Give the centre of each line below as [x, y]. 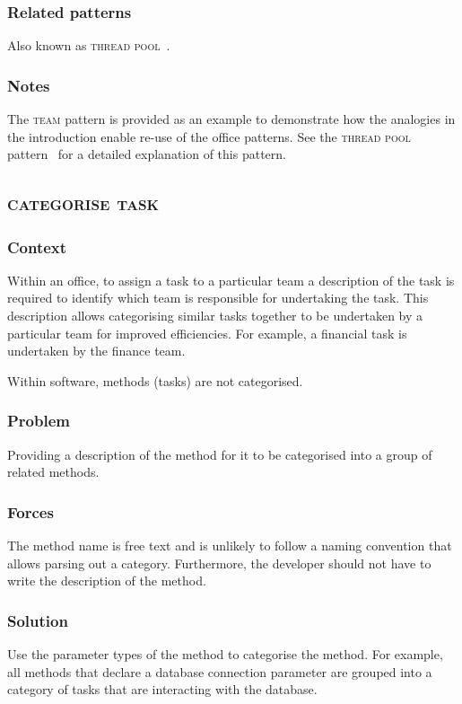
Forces [31, 511]
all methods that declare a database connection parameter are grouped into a [220, 671]
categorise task [83, 202]
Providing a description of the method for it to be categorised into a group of [220, 454]
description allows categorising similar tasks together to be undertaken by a [215, 315]
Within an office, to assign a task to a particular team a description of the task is [231, 280]
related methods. [53, 472]
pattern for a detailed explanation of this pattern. [147, 154]
